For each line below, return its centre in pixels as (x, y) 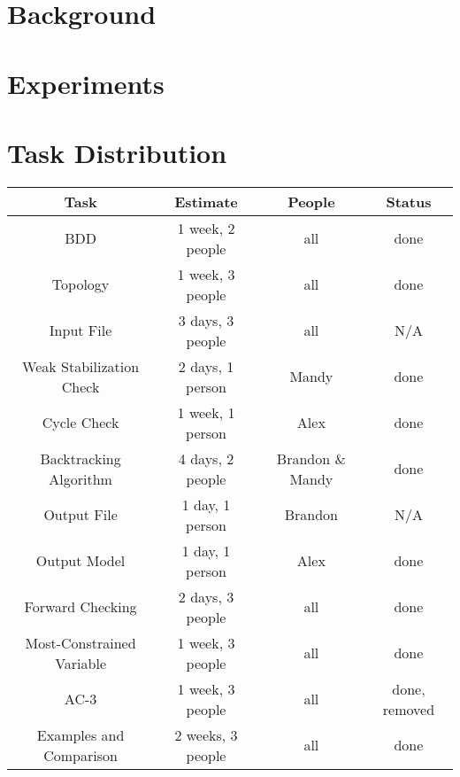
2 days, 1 (206, 366)
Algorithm (80, 478)
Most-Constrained (80, 642)
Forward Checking (80, 607)
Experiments (86, 83)
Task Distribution (117, 152)
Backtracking (80, 458)
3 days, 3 (206, 320)
